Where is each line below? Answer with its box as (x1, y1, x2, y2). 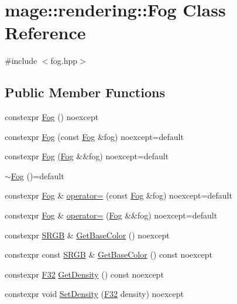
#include (5, 54, 37, 67)
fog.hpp (50, 54, 78, 67)
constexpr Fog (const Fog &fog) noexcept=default (5, 130, 184, 142)
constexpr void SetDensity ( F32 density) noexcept (5, 288, 184, 300)
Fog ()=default (11, 169, 64, 182)
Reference (5, 21, 86, 45)
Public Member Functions (5, 83, 165, 101)
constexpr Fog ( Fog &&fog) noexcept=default (5, 150, 169, 162)
